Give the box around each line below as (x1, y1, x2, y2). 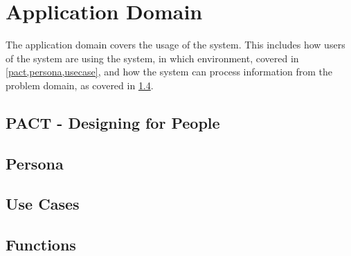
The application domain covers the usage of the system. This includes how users (6, 37, 345, 52)
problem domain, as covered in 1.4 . (6, 77, 154, 92)
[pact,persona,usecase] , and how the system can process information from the (6, 64, 333, 79)
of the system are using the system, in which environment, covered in (6, 51, 299, 65)
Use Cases (6, 193, 80, 214)
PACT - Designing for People (6, 111, 220, 133)
